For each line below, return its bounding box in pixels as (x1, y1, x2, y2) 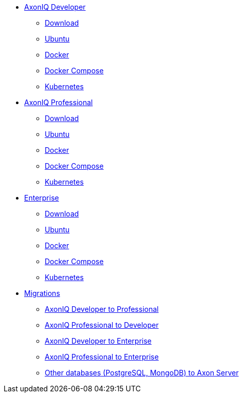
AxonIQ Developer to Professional (45, 305, 159, 313)
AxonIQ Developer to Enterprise (45, 336, 152, 345)
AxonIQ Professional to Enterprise (45, 352, 159, 361)
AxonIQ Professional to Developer (45, 321, 159, 329)
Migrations (24, 289, 60, 297)
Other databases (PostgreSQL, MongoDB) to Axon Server (45, 368, 239, 377)
